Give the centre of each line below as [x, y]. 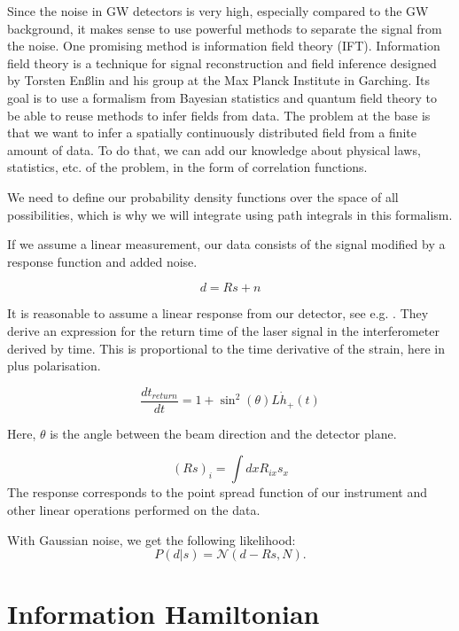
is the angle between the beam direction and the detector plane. [223, 433]
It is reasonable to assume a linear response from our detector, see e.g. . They [218, 313]
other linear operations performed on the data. [134, 509]
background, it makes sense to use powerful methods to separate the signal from [225, 28]
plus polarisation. [54, 366]
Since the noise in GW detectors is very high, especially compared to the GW [218, 11]
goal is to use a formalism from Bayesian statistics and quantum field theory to [222, 97]
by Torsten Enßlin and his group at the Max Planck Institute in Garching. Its [218, 80]
